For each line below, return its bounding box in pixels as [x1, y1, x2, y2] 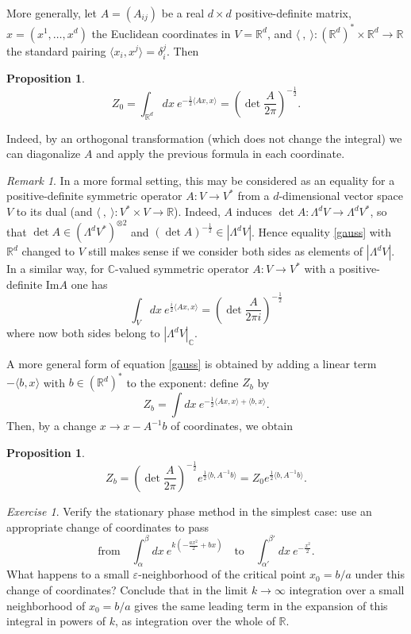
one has [71, 275, 108, 292]
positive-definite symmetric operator [6, 187, 182, 204]
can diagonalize [6, 145, 81, 162]
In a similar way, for [6, 260, 105, 277]
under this [355, 566, 405, 582]
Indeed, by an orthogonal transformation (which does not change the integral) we [6, 129, 402, 146]
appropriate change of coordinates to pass [6, 518, 209, 535]
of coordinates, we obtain [171, 417, 293, 434]
